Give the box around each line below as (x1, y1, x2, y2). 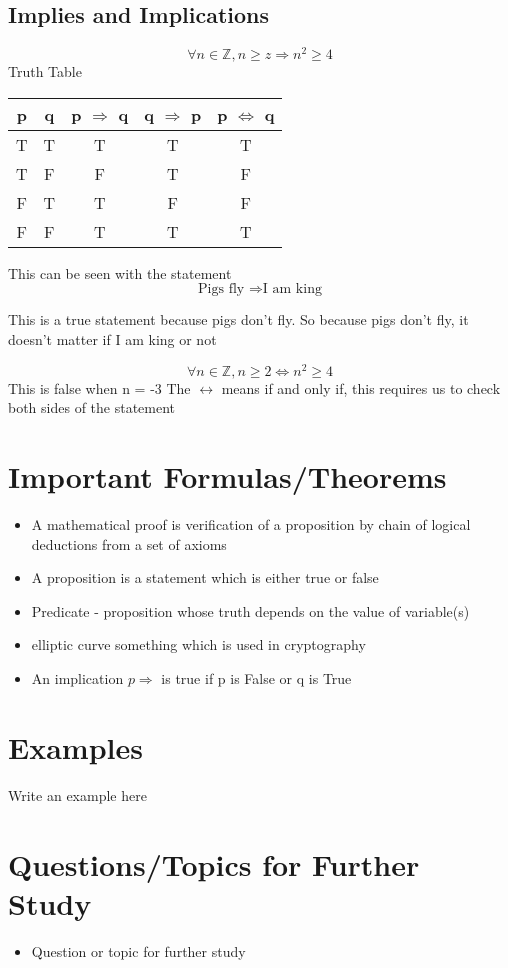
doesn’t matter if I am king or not (8, 329, 217, 350)
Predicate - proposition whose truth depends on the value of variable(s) (31, 600, 470, 621)
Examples (8, 726, 143, 767)
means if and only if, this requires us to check (221, 377, 501, 398)
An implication (31, 668, 124, 689)
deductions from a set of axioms (31, 533, 227, 554)
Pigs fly (198, 282, 245, 297)
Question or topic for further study (31, 940, 246, 961)
